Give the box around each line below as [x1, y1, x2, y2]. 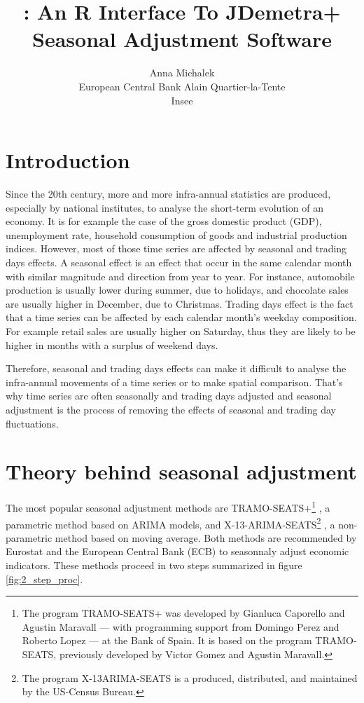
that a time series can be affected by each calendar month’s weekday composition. [6, 310, 357, 325]
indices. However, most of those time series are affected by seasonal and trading [6, 241, 347, 256]
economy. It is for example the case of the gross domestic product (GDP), [6, 214, 322, 228]
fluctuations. [6, 416, 59, 430]
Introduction [6, 146, 130, 175]
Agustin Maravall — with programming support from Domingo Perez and [22, 619, 339, 634]
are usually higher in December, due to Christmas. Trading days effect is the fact [6, 296, 353, 310]
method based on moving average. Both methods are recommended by [55, 530, 357, 545]
